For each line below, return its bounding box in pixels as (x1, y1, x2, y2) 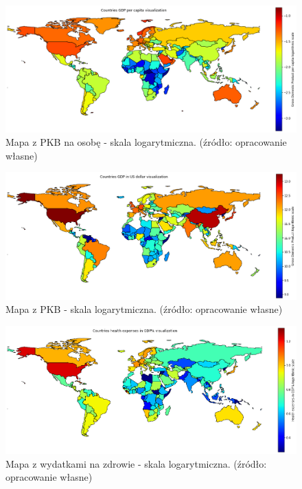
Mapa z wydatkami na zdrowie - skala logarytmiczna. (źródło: (5, 456, 267, 470)
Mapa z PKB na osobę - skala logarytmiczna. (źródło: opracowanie (5, 135, 287, 149)
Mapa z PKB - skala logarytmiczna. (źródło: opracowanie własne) (5, 302, 283, 316)
